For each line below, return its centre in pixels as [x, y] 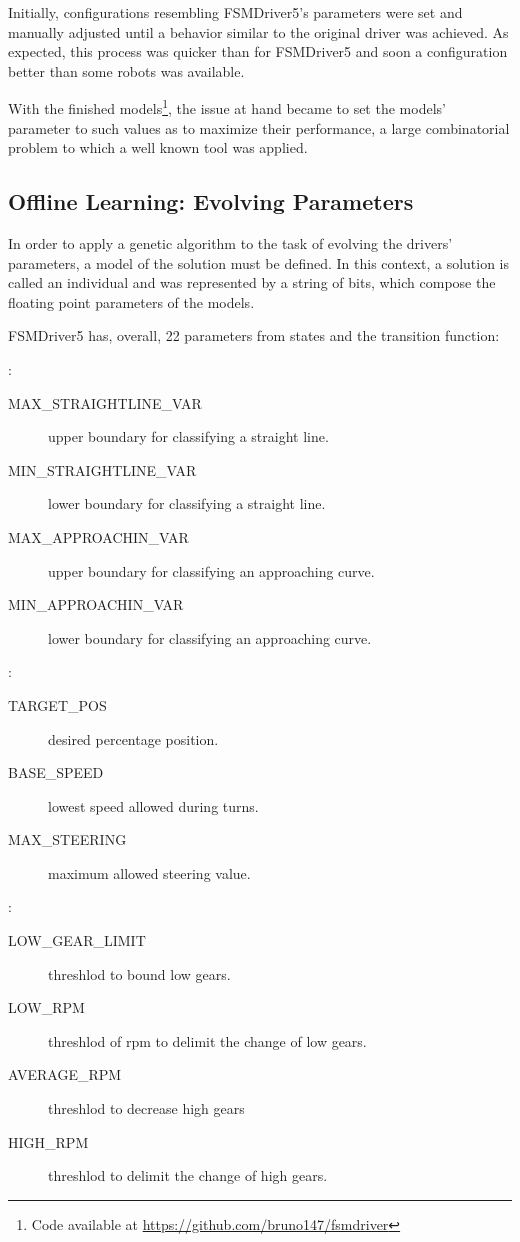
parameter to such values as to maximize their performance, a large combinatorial [259, 127]
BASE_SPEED [56, 772]
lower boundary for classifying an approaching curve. [210, 637]
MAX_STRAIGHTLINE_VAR [105, 402]
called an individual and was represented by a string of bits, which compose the [252, 282]
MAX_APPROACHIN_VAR [98, 536]
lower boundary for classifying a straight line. [187, 503]
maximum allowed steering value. [149, 872]
